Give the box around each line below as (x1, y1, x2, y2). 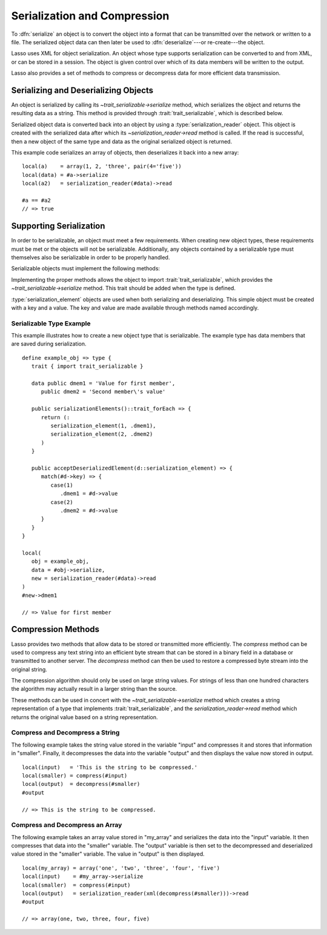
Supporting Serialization (11, 221, 105, 231)
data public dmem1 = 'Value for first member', (31, 380, 176, 387)
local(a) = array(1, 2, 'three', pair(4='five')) (22, 163, 182, 170)
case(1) (50, 482, 73, 488)
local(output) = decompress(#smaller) (22, 780, 140, 788)
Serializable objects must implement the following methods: (11, 265, 160, 272)
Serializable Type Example (11, 319, 91, 327)
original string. (11, 665, 48, 673)
